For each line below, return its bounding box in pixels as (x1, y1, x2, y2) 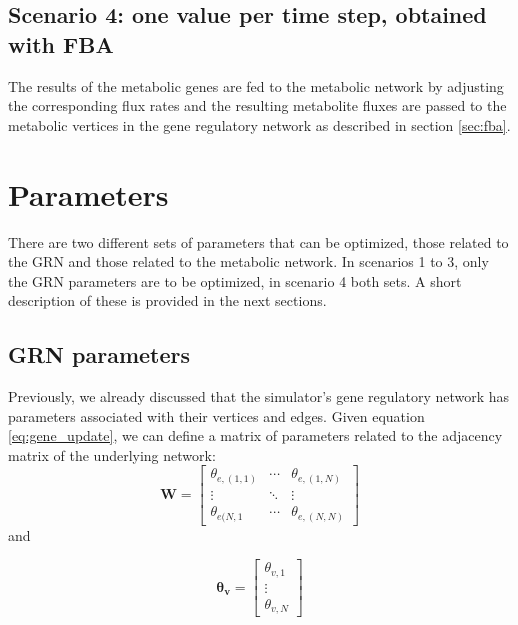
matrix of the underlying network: (8, 444, 216, 465)
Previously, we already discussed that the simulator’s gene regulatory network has (8, 386, 510, 407)
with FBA (8, 28, 114, 59)
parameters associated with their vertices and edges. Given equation (8, 405, 425, 426)
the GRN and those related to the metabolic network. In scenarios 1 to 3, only (8, 251, 489, 272)
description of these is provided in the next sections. (8, 290, 327, 311)
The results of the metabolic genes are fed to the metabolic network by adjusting (8, 75, 504, 96)
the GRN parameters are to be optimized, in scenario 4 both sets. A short (8, 270, 462, 291)
